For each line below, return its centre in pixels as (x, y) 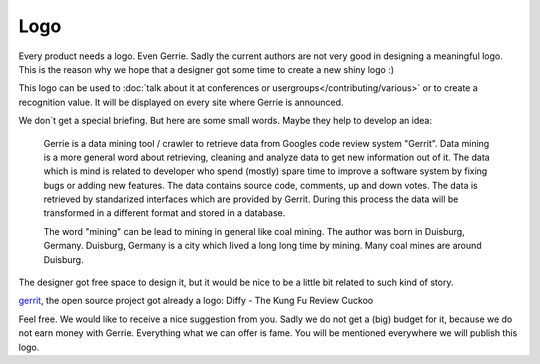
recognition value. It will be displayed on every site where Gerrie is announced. (181, 102)
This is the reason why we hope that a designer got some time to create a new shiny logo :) (206, 69)
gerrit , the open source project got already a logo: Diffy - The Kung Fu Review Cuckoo (196, 301)
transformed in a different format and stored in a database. (164, 213)
